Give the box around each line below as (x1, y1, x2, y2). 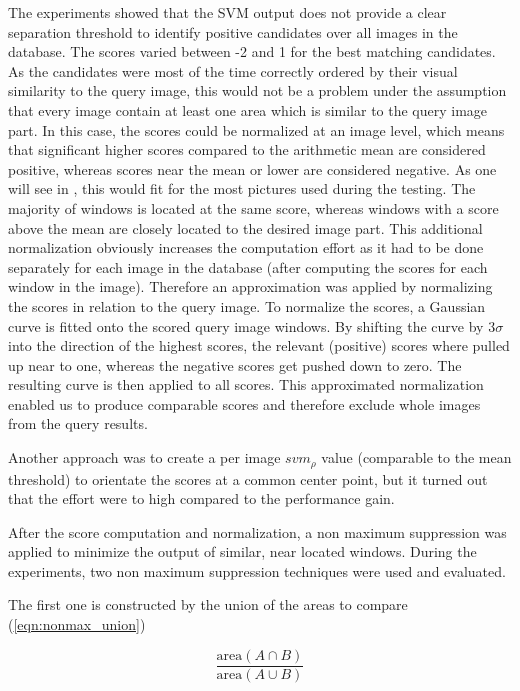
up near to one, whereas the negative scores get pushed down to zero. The (8, 354, 462, 375)
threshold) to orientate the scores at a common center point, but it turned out (8, 468, 488, 489)
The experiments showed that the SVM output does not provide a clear (8, 2, 447, 22)
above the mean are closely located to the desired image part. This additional (8, 217, 483, 238)
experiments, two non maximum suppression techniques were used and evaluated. (8, 560, 506, 581)
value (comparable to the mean (321, 447, 512, 468)
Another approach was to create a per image (8, 447, 281, 468)
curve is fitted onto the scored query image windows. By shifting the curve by (8, 315, 484, 336)
